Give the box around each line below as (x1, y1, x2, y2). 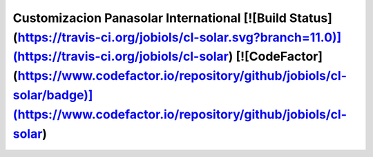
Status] (289, 10, 333, 25)
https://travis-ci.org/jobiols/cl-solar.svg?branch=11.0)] (17, 30, 342, 45)
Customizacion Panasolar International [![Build (12, 10, 287, 25)
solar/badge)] (12, 87, 93, 103)
